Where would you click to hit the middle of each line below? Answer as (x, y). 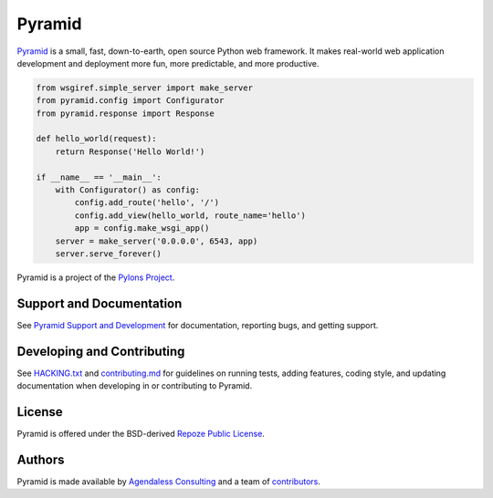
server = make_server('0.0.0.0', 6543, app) (157, 241)
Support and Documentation (100, 303)
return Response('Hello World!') (130, 151)
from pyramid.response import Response (125, 113)
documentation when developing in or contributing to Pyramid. (135, 386)
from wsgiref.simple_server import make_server (144, 88)
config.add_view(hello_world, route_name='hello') (190, 215)
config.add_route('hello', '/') (147, 202)
